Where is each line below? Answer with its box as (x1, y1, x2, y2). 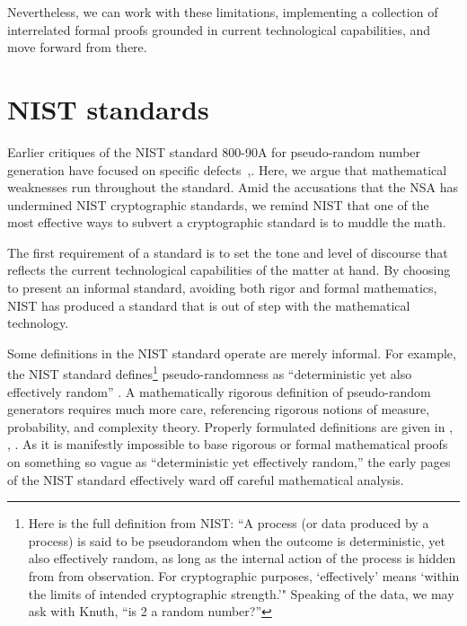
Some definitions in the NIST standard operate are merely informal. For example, (7, 343, 456, 362)
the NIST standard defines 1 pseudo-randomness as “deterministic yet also (7, 362, 412, 384)
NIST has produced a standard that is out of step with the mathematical (7, 295, 410, 314)
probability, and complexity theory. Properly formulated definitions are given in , (7, 417, 454, 436)
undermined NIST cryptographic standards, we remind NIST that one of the (7, 195, 429, 214)
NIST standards (7, 90, 209, 127)
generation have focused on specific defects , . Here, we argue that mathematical (7, 160, 447, 179)
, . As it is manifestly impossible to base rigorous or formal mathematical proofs (7, 435, 448, 454)
